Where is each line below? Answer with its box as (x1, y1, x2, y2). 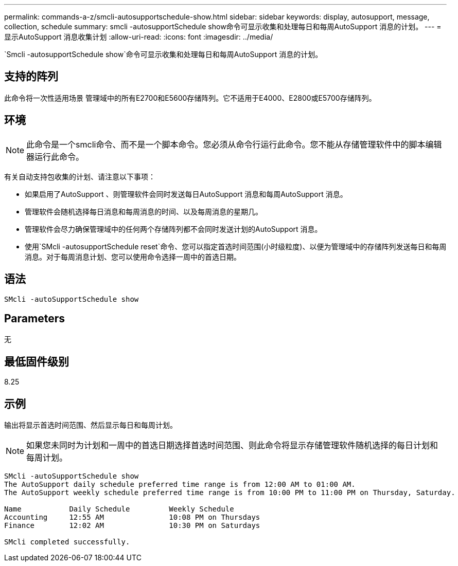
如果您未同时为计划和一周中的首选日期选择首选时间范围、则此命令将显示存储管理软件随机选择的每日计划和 (26, 440, 438, 451)
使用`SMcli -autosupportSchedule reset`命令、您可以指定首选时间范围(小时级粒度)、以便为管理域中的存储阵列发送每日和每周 (25, 242, 447, 251)
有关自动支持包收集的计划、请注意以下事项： (4, 172, 155, 181)
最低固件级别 (4, 355, 69, 368)
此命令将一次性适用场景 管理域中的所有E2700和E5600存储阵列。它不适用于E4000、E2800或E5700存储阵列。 (4, 93, 376, 102)
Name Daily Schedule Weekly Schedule (4, 505, 234, 514)
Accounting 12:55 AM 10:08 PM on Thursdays (4, 513, 260, 522)
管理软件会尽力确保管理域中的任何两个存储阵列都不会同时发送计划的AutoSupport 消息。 (25, 224, 322, 233)
